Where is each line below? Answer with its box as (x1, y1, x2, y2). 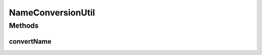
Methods (9, 21, 39, 30)
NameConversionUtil (9, 7, 95, 18)
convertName (9, 37, 52, 45)
